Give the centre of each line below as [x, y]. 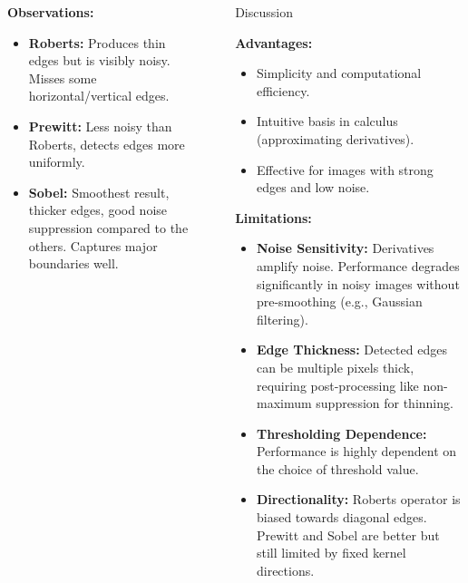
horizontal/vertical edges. [99, 96]
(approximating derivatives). [335, 138]
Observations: [51, 12]
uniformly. [57, 162]
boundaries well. [73, 263]
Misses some [63, 78]
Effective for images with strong [345, 169]
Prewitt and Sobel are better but [348, 534]
